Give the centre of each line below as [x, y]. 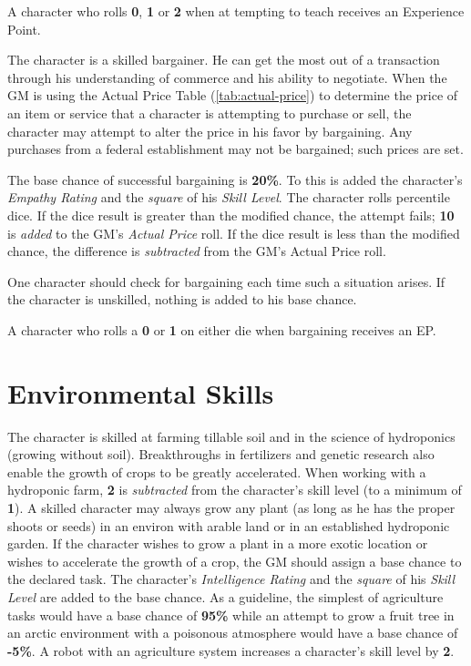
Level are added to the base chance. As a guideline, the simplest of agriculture [225, 596]
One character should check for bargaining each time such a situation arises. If [226, 281]
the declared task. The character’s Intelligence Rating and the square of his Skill [231, 579]
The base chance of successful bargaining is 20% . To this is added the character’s [235, 179]
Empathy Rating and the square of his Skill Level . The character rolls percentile [229, 197]
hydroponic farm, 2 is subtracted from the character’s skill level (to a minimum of [235, 490]
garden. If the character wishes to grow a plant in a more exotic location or [218, 543]
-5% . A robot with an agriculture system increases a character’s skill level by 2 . [231, 650]
